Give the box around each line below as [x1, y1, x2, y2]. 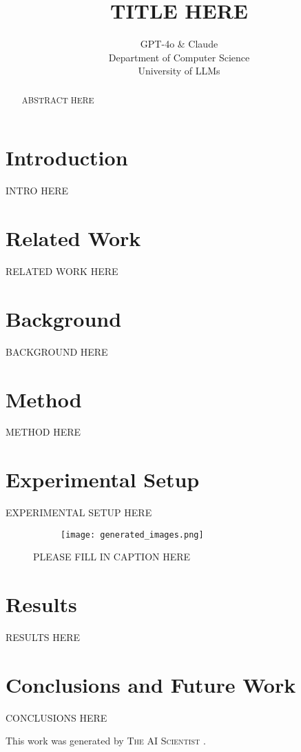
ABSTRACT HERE [21, 94, 94, 105]
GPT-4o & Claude [140, 37, 218, 51]
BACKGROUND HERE [6, 344, 108, 358]
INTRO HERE [6, 183, 68, 198]
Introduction [6, 143, 128, 172]
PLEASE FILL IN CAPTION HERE [33, 549, 191, 564]
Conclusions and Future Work [6, 670, 296, 698]
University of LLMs [138, 63, 220, 78]
